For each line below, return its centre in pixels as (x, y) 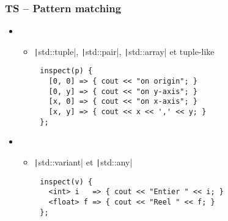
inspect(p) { (66, 71)
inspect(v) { (66, 182)
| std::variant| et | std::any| (83, 162)
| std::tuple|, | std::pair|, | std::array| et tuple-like (124, 51)
